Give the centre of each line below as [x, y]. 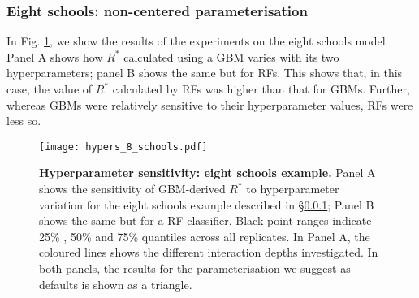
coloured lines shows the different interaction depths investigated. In [209, 252]
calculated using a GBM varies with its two [231, 56]
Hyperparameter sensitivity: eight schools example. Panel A [207, 173]
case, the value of [50, 89]
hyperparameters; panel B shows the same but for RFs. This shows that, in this [205, 73]
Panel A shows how [55, 56]
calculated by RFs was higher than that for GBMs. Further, [261, 89]
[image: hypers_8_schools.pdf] [123, 147]
